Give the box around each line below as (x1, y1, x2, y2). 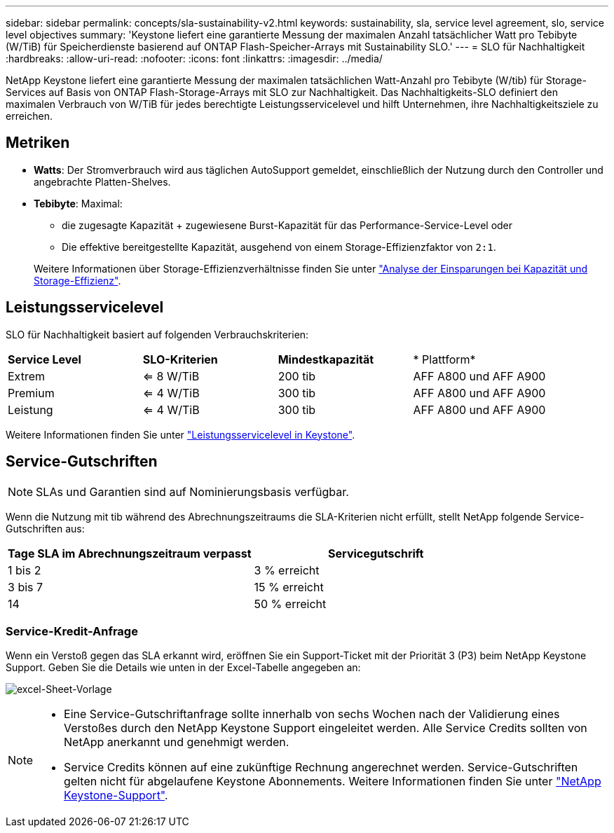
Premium (8, 385, 55, 400)
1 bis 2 (8, 563, 41, 577)
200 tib (278, 369, 316, 383)
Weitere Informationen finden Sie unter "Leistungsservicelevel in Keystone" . (6, 428, 355, 441)
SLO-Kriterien (142, 352, 218, 366)
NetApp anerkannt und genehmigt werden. (64, 735, 289, 750)
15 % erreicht (254, 579, 324, 594)
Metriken (6, 134, 70, 152)
